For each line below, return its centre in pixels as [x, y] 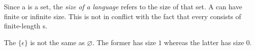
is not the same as [57, 42]
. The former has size [124, 42]
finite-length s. [26, 26]
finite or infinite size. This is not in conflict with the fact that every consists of [123, 16]
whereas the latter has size [204, 42]
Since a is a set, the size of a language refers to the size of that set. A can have [123, 6]
